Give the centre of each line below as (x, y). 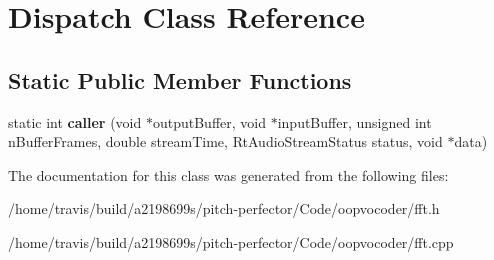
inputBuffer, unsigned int (354, 121)
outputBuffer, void (209, 121)
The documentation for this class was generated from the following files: (228, 174)
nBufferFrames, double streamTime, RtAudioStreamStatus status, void (225, 141)
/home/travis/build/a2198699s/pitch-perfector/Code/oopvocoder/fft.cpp (231, 241)
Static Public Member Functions (180, 79)
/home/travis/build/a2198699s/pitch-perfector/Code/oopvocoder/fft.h (224, 208)
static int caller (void (75, 121)
